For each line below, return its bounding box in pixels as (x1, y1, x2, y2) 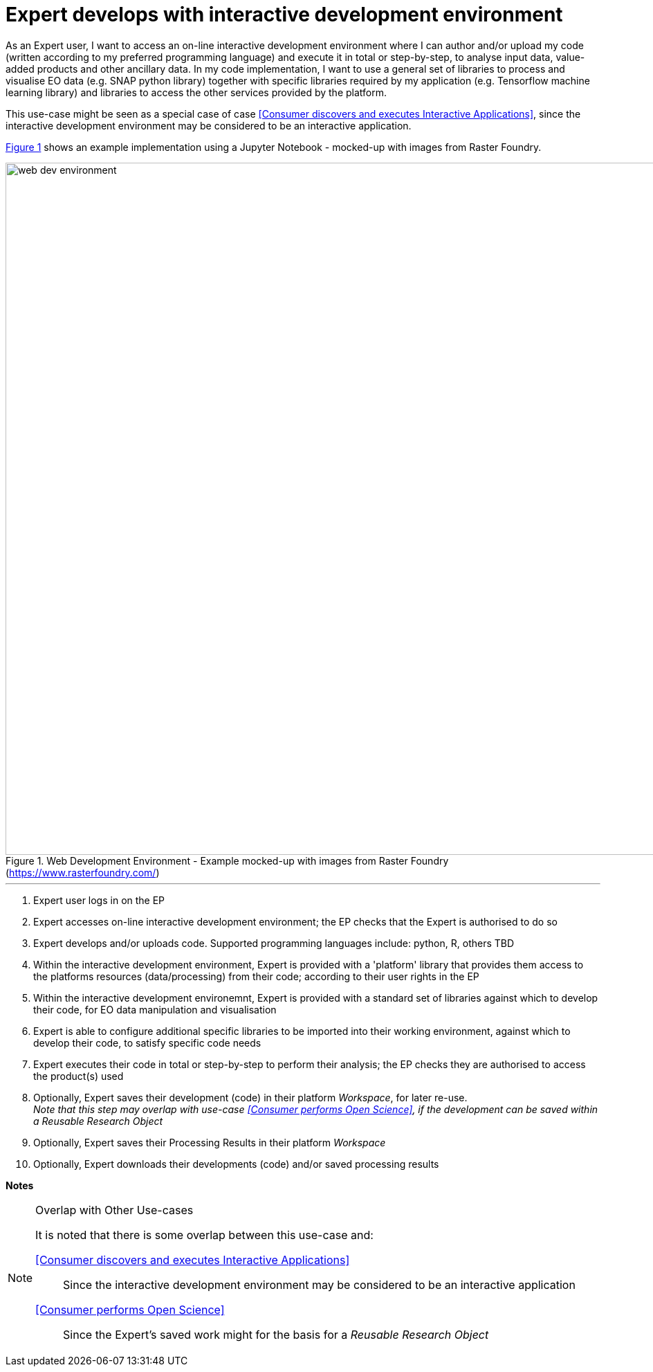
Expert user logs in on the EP (33, 894, 165, 906)
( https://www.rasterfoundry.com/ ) (6, 866, 160, 878)
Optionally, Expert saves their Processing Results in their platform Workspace (33, 1136, 386, 1148)
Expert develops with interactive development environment (6, 3, 563, 26)
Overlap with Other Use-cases (35, 1202, 194, 1217)
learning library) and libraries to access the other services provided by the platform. (6, 86, 387, 98)
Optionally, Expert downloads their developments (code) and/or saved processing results (33, 1157, 439, 1170)
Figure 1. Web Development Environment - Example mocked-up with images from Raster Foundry (6, 854, 449, 867)
